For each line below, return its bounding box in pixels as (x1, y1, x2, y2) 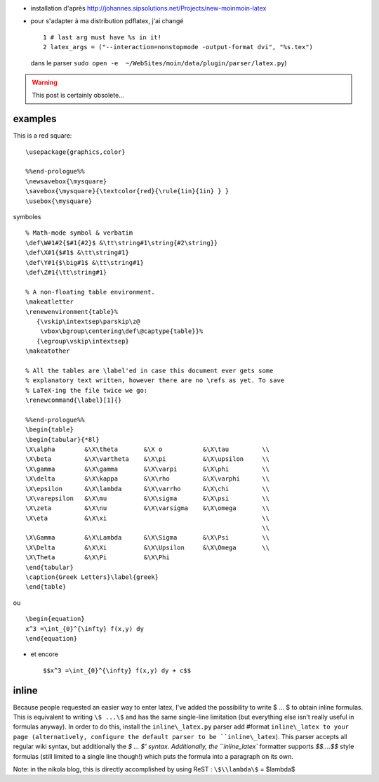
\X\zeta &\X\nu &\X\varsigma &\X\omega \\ (25, 504, 270, 512)
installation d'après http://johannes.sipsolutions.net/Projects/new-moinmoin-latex (30, 4, 267, 12)
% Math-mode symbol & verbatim (25, 229, 133, 237)
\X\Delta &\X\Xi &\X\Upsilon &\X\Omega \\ (25, 543, 270, 552)
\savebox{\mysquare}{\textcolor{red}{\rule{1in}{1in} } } (25, 187, 230, 195)
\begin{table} (25, 426, 74, 434)
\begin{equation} (25, 615, 85, 623)
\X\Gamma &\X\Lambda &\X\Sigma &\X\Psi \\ (25, 534, 270, 542)
